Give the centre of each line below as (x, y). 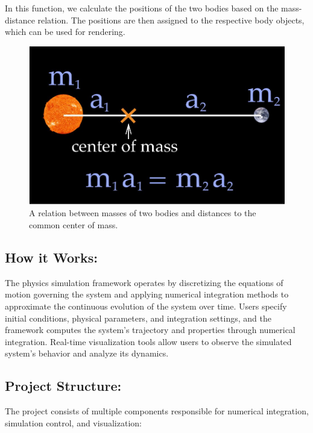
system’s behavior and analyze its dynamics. (87, 353)
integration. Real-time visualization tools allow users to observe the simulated (148, 341)
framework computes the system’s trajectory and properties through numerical (150, 330)
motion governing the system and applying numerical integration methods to (147, 294)
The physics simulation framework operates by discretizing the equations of (144, 282)
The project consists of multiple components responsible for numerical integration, (157, 411)
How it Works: (51, 257)
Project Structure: (63, 386)
